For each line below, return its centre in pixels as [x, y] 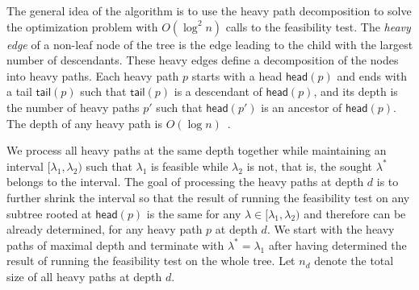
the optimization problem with [82, 26]
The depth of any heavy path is [84, 123]
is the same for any [194, 213]
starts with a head [237, 75]
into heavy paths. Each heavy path [93, 75]
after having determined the [337, 244]
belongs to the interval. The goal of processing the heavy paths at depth [185, 182]
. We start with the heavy [331, 229]
